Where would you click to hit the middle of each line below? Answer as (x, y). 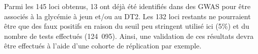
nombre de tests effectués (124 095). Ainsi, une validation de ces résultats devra (129, 36)
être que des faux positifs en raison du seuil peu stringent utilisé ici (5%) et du (127, 26)
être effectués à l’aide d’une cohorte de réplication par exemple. (103, 46)
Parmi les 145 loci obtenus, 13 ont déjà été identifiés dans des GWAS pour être (127, 6)
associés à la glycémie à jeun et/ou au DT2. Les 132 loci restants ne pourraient (127, 16)
